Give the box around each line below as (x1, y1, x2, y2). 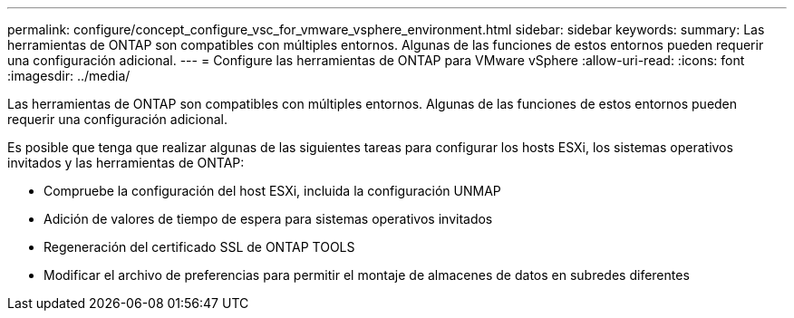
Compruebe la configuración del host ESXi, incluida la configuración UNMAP (44, 183, 501, 198)
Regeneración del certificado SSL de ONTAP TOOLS (44, 239, 355, 255)
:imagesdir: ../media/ (7, 68, 131, 83)
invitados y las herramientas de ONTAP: (7, 155, 245, 170)
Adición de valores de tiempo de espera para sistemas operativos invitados (44, 211, 493, 226)
